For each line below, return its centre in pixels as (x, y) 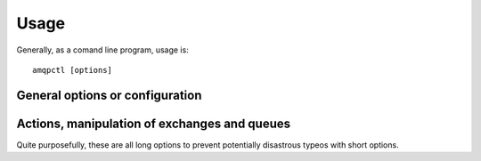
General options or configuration (109, 95)
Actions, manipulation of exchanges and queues (154, 123)
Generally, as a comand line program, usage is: (102, 50)
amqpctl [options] (73, 70)
